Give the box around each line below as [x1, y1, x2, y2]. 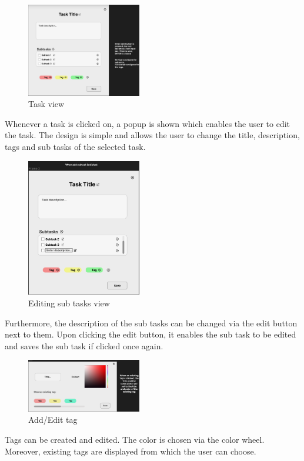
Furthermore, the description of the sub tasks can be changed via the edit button [5, 316, 298, 329]
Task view [28, 98, 65, 110]
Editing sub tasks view [28, 296, 110, 309]
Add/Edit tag [28, 413, 78, 426]
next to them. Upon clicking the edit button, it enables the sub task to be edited [5, 328, 296, 340]
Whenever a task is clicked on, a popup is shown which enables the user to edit [5, 117, 290, 129]
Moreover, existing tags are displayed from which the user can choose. [5, 445, 256, 457]
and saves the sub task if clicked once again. [5, 339, 163, 352]
